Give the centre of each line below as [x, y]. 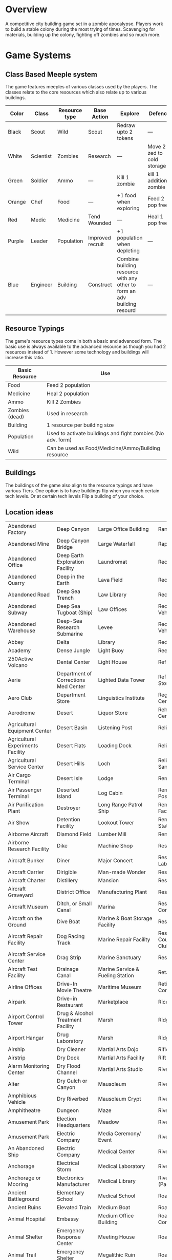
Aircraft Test [23, 969]
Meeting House [116, 1237]
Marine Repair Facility [124, 940]
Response [69, 1237]
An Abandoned [26, 1148]
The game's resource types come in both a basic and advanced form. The [84, 341]
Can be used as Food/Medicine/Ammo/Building [103, 448]
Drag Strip [69, 958]
